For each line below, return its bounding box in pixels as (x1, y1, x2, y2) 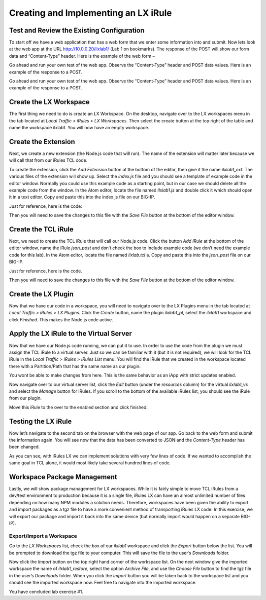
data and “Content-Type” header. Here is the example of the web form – (9, 53, 155, 59)
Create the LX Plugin (9, 290, 74, 298)
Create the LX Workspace (9, 98, 90, 106)
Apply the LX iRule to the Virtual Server (9, 330, 133, 338)
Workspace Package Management (9, 473, 118, 481)
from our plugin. (9, 395, 42, 401)
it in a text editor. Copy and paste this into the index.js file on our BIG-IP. (9, 194, 155, 200)
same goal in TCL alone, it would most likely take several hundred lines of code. (9, 460, 171, 466)
